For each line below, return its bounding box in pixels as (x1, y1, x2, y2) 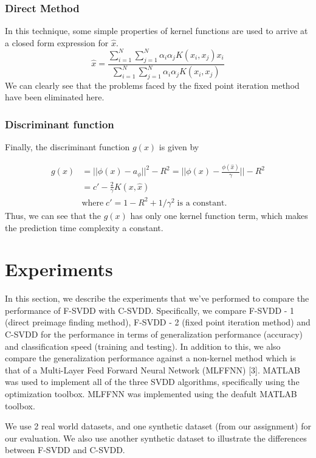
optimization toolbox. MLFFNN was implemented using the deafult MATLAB (5, 387, 297, 400)
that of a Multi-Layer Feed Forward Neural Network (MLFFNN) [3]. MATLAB (5, 363, 300, 376)
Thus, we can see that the (5, 209, 101, 221)
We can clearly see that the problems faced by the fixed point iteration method (5, 78, 300, 91)
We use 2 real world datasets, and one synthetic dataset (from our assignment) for (5, 420, 311, 432)
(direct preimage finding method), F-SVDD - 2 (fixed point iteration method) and (5, 316, 311, 328)
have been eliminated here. (5, 91, 105, 103)
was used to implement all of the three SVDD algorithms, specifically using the (5, 375, 300, 388)
